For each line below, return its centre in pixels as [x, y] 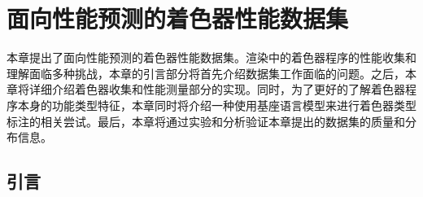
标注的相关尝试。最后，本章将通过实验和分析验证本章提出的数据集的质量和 [206, 121]
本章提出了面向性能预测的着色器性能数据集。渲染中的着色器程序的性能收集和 [211, 57]
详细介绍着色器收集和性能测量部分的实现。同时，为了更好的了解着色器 [217, 89]
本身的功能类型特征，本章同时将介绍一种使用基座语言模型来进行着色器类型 [217, 105]
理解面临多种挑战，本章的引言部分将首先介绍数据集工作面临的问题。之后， [206, 73]
